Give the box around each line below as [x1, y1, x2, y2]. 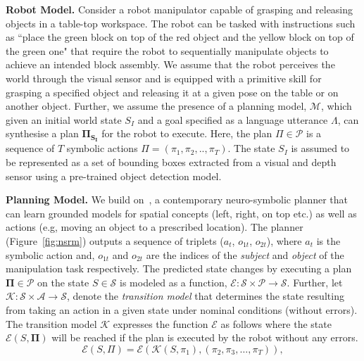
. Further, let [287, 274, 343, 289]
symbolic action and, [6, 247, 95, 262]
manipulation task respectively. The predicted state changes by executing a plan [6, 261, 352, 276]
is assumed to [291, 141, 350, 156]
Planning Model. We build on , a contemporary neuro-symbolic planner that [6, 192, 349, 207]
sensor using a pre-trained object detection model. [6, 168, 222, 183]
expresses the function [113, 316, 208, 331]
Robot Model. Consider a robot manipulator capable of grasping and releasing [6, 2, 353, 16]
